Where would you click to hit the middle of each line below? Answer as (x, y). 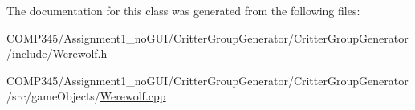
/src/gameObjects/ (53, 96)
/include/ (30, 53)
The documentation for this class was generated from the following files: (183, 10)
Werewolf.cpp (133, 96)
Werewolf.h (80, 53)
